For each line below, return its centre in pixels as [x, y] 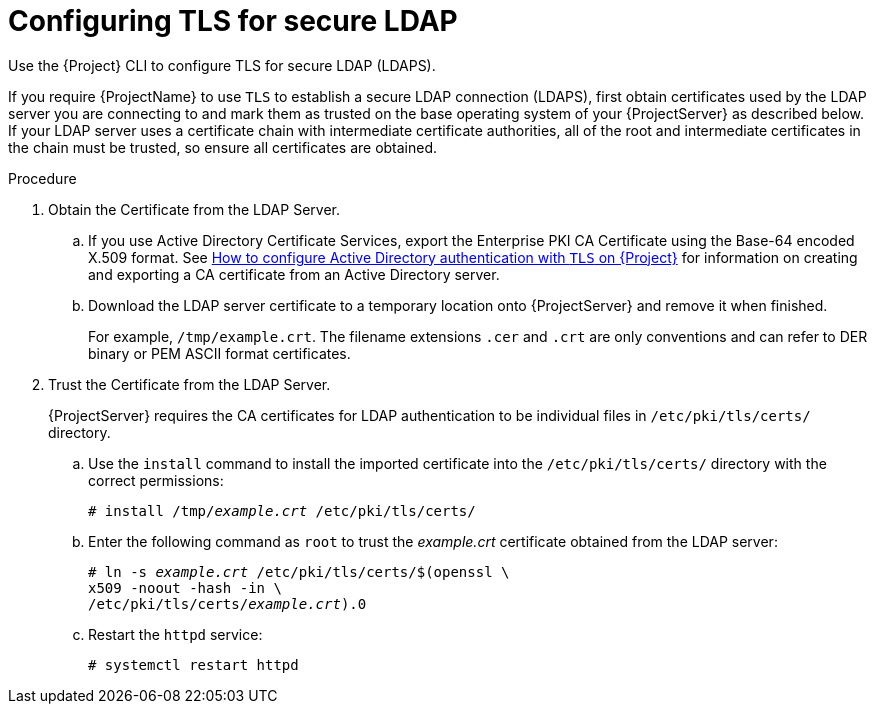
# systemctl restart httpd [193, 664]
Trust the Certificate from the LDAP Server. [189, 384]
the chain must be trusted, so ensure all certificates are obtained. [223, 147]
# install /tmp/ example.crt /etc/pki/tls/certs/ [282, 510]
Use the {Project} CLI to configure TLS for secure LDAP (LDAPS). [222, 65]
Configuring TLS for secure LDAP [233, 21]
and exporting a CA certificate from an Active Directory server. [294, 274]
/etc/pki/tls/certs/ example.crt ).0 [227, 603]
